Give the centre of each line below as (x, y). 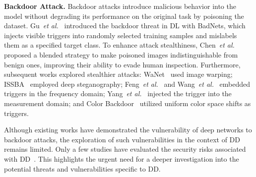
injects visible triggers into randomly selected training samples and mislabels (121, 35)
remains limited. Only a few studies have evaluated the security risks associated (125, 149)
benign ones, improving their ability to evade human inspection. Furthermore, (122, 64)
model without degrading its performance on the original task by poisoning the (124, 16)
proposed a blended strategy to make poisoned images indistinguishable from (121, 54)
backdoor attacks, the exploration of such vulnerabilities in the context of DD (122, 139)
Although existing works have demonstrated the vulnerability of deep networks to (128, 130)
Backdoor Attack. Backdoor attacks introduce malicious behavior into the (120, 6)
